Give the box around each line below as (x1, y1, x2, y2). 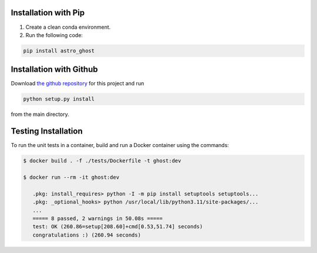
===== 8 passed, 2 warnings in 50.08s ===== (32, 215, 163, 222)
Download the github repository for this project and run (11, 80, 144, 87)
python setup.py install (23, 96, 95, 102)
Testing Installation (11, 126, 83, 137)
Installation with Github (11, 65, 98, 75)
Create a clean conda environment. (25, 24, 111, 31)
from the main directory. (11, 111, 70, 118)
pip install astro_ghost (23, 47, 95, 54)
